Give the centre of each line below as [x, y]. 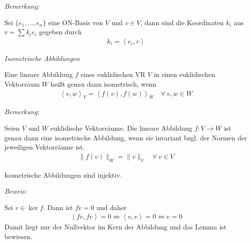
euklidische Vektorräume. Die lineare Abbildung [121, 128]
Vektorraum [22, 84]
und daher [111, 207]
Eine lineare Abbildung [39, 74]
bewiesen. [19, 236]
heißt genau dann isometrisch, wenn [103, 84]
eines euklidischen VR [113, 74]
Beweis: [16, 191]
